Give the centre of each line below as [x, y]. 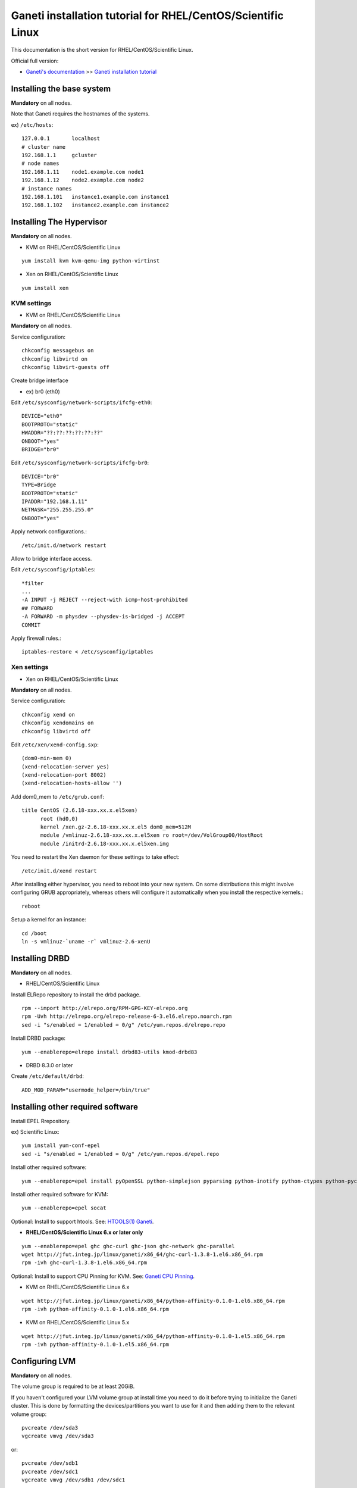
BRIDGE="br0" [40, 450]
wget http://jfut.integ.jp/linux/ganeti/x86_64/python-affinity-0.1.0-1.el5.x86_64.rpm [154, 1336]
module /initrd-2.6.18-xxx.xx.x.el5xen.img [105, 843]
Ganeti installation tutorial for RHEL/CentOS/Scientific [147, 15]
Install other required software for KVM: [59, 1195]
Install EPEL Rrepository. [41, 1121]
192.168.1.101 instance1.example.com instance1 [95, 197]
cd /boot [34, 933]
